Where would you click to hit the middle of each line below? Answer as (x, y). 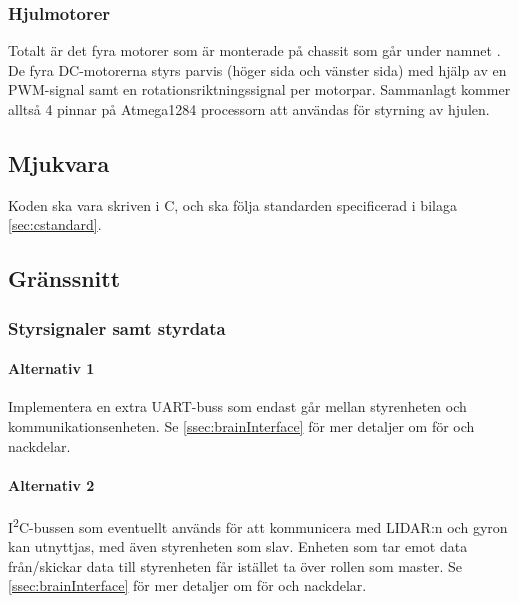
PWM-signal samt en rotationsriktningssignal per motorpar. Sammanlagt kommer (259, 89)
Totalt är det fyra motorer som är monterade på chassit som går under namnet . (254, 50)
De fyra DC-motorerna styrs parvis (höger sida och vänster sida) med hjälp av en (257, 69)
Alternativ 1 (51, 368)
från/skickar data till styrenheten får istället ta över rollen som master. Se (235, 565)
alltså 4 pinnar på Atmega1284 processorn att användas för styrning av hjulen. (249, 109)
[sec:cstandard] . (55, 224)
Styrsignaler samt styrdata (117, 327)
